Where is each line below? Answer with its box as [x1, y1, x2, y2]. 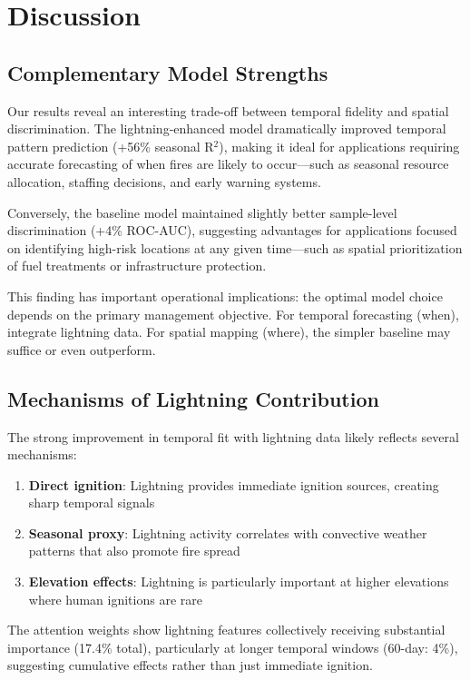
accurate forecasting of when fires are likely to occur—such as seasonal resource [7, 154, 449, 173]
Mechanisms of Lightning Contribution [7, 384, 379, 412]
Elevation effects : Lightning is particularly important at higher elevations [28, 572, 449, 591]
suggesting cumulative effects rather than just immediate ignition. [7, 655, 373, 675]
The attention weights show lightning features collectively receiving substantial [7, 620, 446, 639]
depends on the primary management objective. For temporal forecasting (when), [7, 304, 459, 323]
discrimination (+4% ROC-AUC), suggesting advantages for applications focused [7, 221, 457, 240]
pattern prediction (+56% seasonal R [7, 136, 214, 155]
